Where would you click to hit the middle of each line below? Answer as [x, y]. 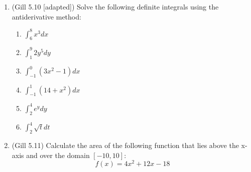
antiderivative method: [46, 16]
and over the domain [58, 155]
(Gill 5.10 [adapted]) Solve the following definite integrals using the [115, 6]
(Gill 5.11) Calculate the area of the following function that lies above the [125, 145]
